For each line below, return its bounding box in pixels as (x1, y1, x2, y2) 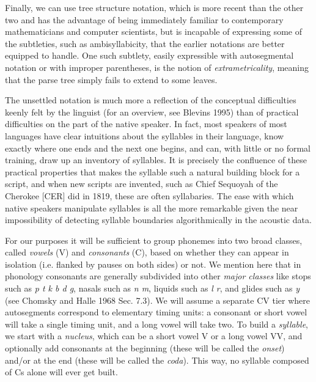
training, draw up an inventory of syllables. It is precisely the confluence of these (5, 153, 307, 166)
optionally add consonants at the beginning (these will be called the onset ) (5, 342, 285, 354)
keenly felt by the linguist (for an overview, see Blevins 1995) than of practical (5, 105, 299, 118)
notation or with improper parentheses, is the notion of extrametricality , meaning (5, 61, 309, 73)
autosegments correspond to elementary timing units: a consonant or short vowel (5, 306, 307, 318)
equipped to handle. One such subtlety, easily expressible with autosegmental (5, 49, 294, 62)
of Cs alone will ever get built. (5, 365, 118, 378)
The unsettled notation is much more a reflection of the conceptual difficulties (5, 94, 296, 106)
